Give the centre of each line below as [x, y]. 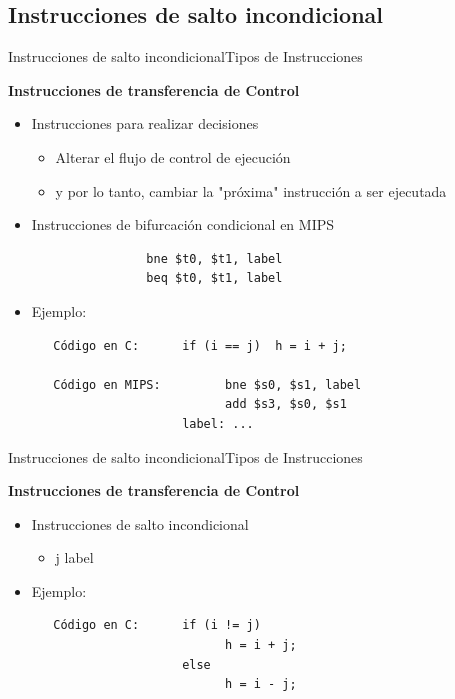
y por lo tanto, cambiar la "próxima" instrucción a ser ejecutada [251, 190]
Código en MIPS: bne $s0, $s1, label [207, 384]
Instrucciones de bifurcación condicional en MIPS [183, 224]
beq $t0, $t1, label [214, 278]
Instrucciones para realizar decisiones [145, 123]
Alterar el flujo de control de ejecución [173, 156]
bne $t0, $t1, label [214, 258]
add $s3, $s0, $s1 [286, 404]
